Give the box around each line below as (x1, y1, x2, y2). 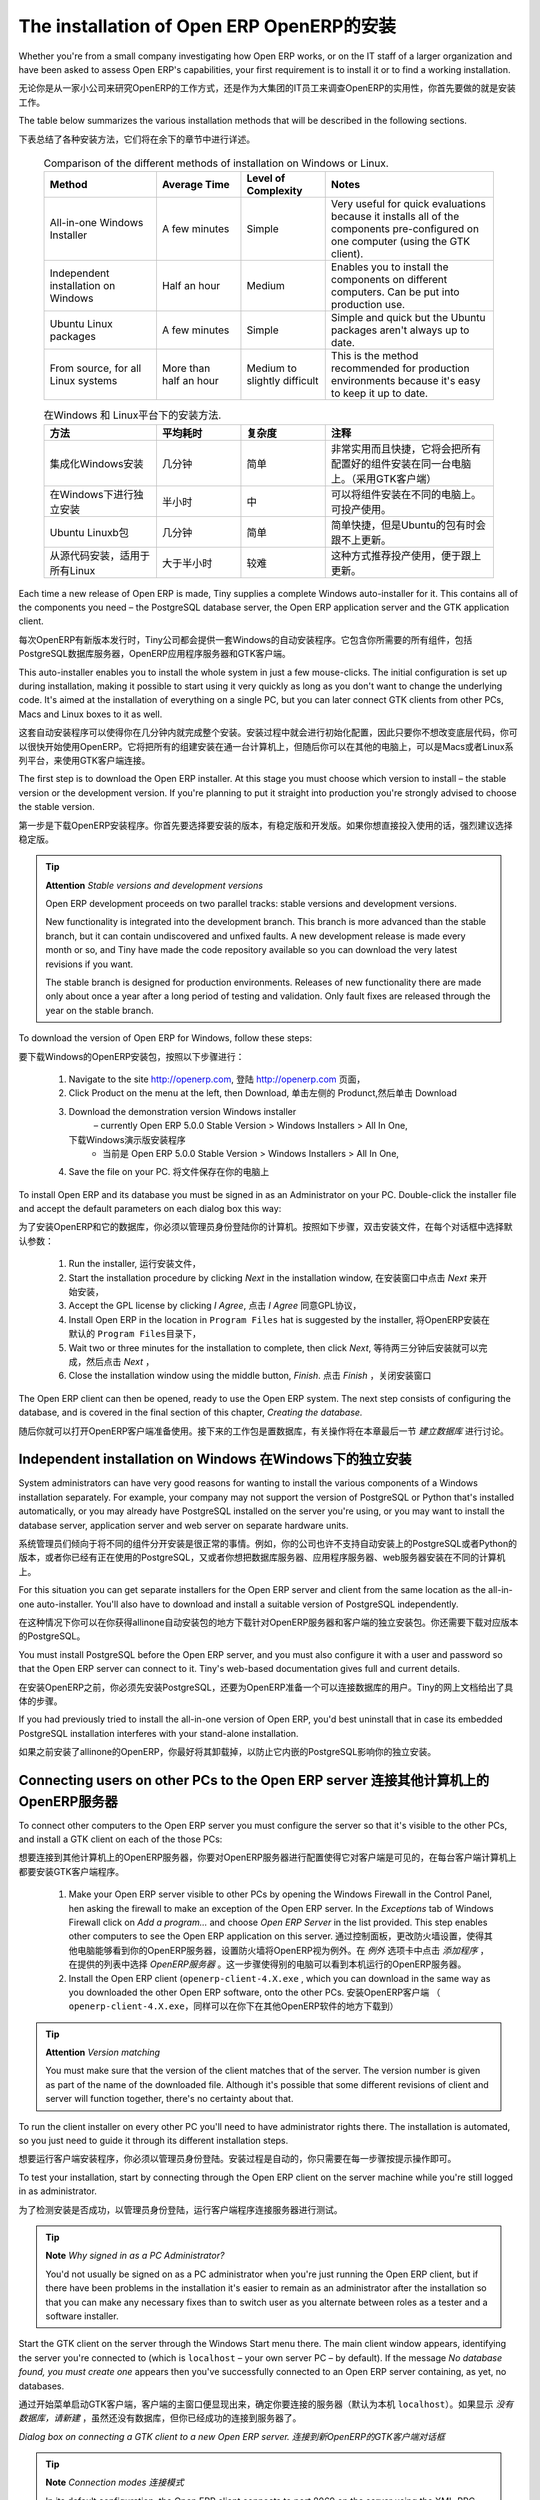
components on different (330, 273, 448, 287)
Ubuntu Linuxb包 (49, 525, 129, 539)
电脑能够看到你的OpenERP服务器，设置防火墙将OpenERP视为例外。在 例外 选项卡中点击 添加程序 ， (76, 1944, 489, 1956)
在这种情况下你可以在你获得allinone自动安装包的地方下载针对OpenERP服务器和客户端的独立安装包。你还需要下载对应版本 (18, 1616, 519, 1628)
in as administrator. (18, 2185, 97, 2197)
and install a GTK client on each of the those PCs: (18, 1833, 223, 1845)
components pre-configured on (330, 222, 480, 236)
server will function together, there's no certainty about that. (45, 2093, 294, 2105)
